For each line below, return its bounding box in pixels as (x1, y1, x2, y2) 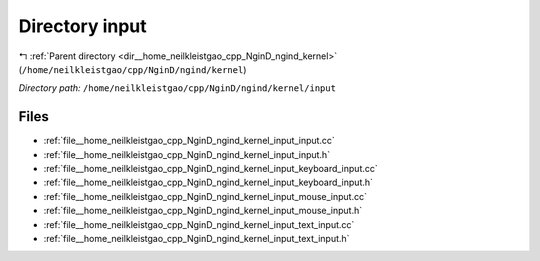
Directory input (18, 15, 147, 37)
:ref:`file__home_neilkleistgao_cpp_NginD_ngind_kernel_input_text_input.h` (43, 232, 350, 244)
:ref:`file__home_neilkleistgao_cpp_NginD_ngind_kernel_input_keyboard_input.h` (43, 176, 374, 189)
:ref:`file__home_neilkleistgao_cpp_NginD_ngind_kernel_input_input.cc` (43, 135, 335, 147)
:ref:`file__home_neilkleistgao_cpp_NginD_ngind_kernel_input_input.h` (43, 148, 330, 160)
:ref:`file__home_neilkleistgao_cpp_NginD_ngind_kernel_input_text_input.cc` (43, 218, 355, 230)
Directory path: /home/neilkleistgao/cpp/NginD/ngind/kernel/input (18, 82, 337, 94)
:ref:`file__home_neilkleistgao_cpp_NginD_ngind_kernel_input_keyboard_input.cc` (43, 163, 379, 175)
